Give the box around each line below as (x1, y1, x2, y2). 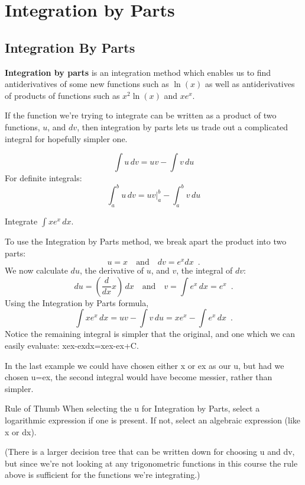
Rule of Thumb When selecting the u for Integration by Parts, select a (5, 402, 260, 415)
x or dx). (5, 425, 37, 438)
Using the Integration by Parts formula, (5, 296, 149, 309)
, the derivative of (79, 264, 144, 277)
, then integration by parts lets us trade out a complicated (77, 120, 288, 133)
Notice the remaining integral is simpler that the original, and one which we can (5, 327, 296, 340)
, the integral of (176, 264, 233, 277)
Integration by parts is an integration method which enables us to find (5, 66, 271, 78)
